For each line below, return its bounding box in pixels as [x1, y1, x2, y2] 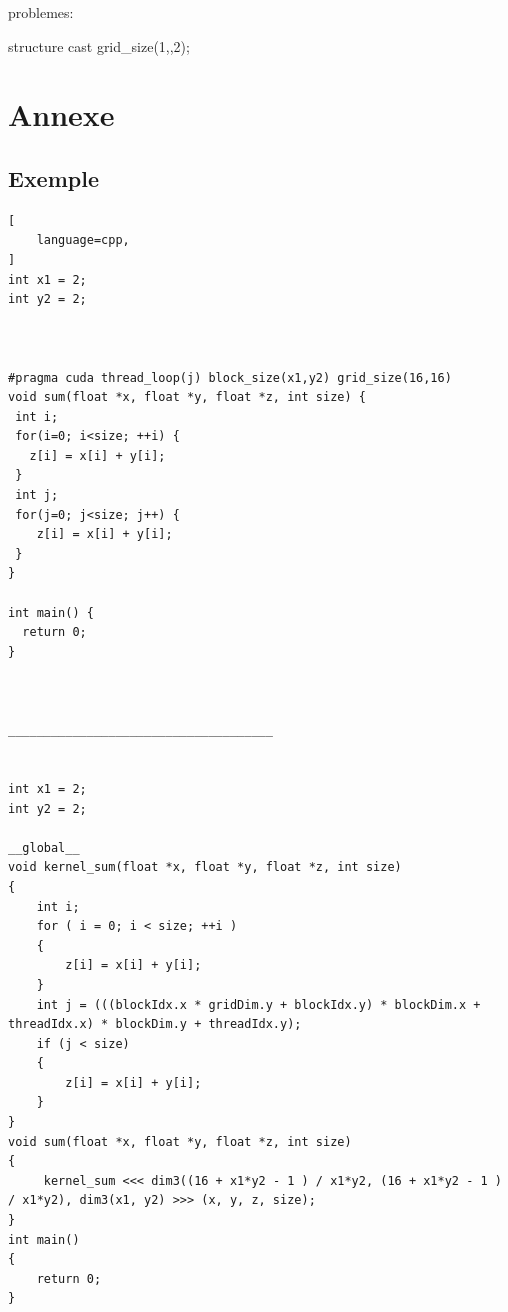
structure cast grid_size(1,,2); [8, 35, 190, 56]
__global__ [8, 840, 80, 855]
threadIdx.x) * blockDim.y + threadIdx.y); [8, 1017, 302, 1032]
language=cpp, [36, 233, 130, 248]
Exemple [8, 162, 99, 193]
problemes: [8, 2, 74, 22]
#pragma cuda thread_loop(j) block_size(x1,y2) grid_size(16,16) [8, 370, 452, 385]
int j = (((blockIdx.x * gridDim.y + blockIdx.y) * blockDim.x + [36, 997, 481, 1012]
